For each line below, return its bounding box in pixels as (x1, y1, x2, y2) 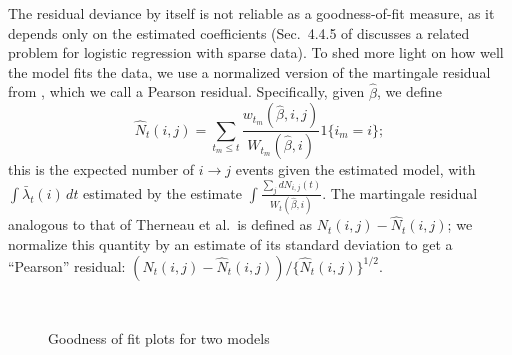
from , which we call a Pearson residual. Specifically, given (8, 81, 365, 102)
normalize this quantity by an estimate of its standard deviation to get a (8, 234, 453, 255)
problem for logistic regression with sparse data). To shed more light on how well (8, 42, 504, 63)
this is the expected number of (8, 159, 195, 180)
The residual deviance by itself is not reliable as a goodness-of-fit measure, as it (8, 3, 495, 23)
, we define (376, 81, 442, 102)
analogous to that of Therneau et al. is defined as (8, 214, 312, 235)
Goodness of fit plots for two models (48, 328, 270, 349)
